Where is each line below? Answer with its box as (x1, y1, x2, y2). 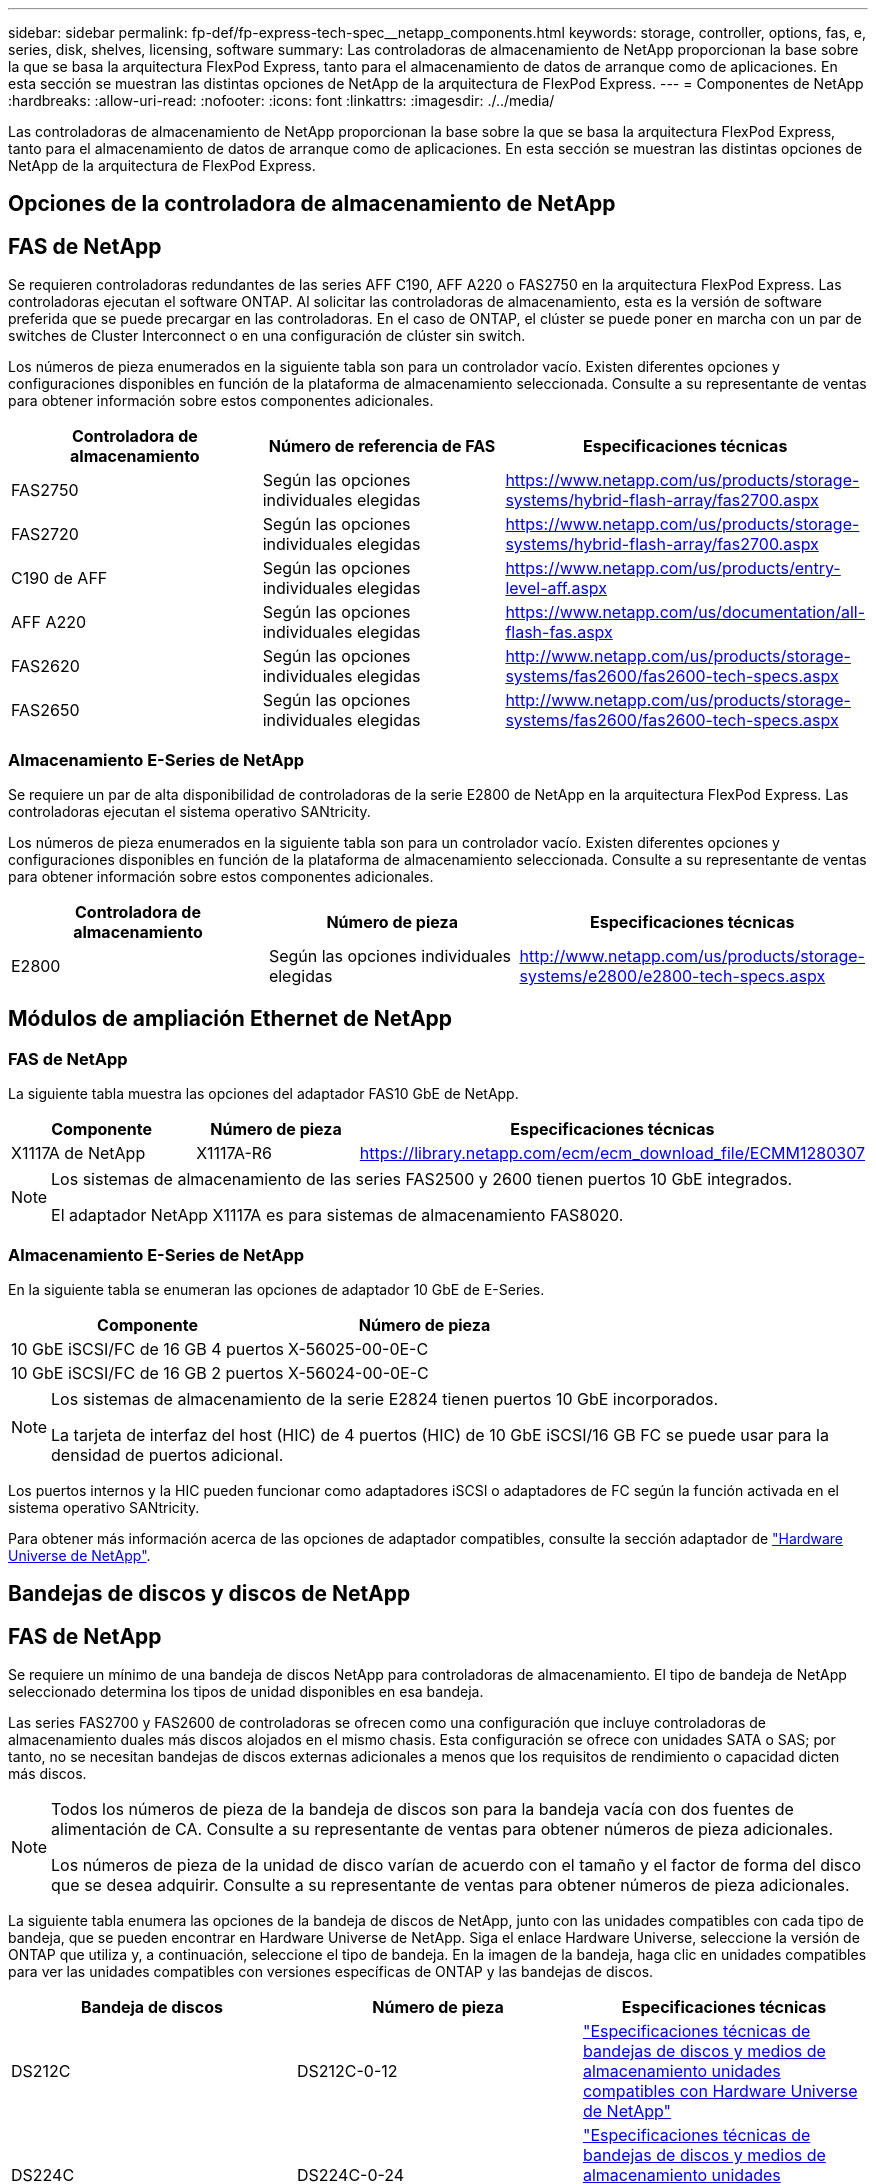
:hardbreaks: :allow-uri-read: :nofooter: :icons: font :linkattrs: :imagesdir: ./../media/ (8, 92, 555, 109)
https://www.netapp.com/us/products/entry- (505, 558, 841, 579)
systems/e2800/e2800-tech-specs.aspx (519, 966, 826, 987)
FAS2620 (11, 656, 80, 677)
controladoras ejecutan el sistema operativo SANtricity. (8, 803, 371, 821)
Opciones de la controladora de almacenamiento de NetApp (8, 191, 616, 217)
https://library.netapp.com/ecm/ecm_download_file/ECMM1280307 (359, 1143, 865, 1164)
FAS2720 (11, 524, 79, 545)
